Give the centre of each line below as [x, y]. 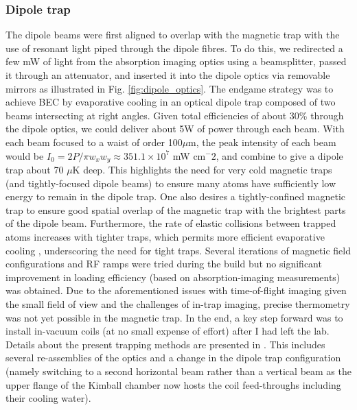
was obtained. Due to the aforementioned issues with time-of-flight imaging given [176, 290]
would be [25, 155]
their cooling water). [48, 398]
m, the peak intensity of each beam [262, 142]
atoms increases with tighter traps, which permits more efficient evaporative [165, 236]
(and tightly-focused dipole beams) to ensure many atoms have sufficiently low [171, 183]
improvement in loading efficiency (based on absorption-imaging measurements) [173, 277]
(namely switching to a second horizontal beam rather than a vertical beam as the [178, 371]
